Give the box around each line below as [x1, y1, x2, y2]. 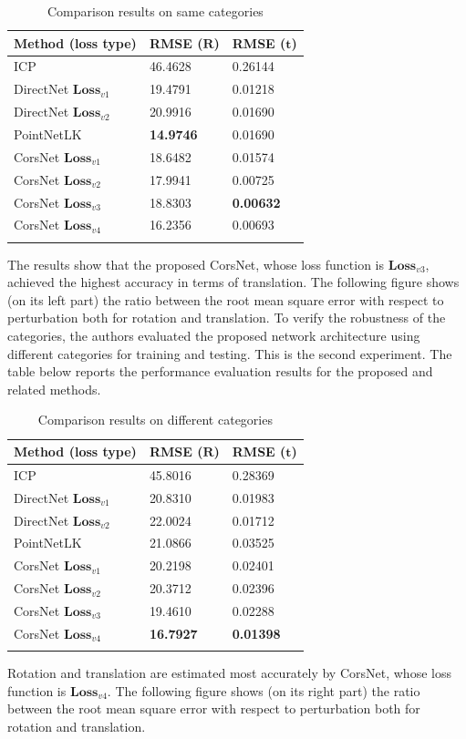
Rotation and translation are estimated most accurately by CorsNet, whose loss [7, 663, 451, 683]
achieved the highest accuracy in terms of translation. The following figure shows [7, 272, 460, 292]
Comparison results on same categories [47, 2, 264, 20]
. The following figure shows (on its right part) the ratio [107, 681, 420, 700]
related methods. [7, 379, 101, 398]
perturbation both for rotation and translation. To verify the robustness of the [7, 308, 446, 327]
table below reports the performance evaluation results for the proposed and [7, 362, 433, 381]
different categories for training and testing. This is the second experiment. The [7, 344, 452, 363]
